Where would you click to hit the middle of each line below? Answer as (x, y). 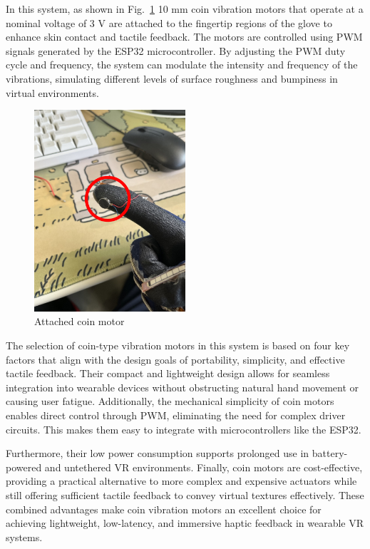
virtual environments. (52, 92)
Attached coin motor (79, 321)
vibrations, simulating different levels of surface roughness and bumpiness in (172, 78)
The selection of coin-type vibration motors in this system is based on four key (178, 345)
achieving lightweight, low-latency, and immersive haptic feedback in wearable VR (185, 523)
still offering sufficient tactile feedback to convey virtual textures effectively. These (185, 494)
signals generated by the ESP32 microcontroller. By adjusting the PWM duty (176, 50)
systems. (24, 537)
